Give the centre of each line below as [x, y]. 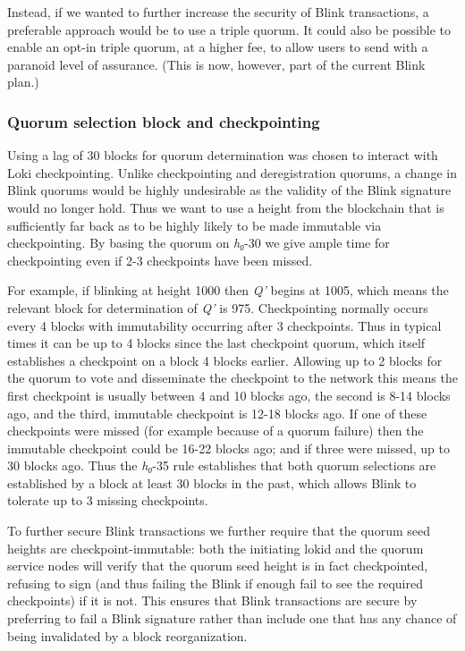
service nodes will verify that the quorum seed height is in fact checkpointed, [218, 566]
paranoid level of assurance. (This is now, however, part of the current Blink [216, 64]
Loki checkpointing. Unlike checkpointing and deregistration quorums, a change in [232, 172]
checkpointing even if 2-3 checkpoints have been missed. [160, 260]
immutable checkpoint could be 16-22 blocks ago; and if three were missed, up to [228, 448]
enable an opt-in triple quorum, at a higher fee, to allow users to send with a [218, 47]
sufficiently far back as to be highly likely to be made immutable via [194, 225]
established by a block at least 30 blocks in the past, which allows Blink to [212, 482]
